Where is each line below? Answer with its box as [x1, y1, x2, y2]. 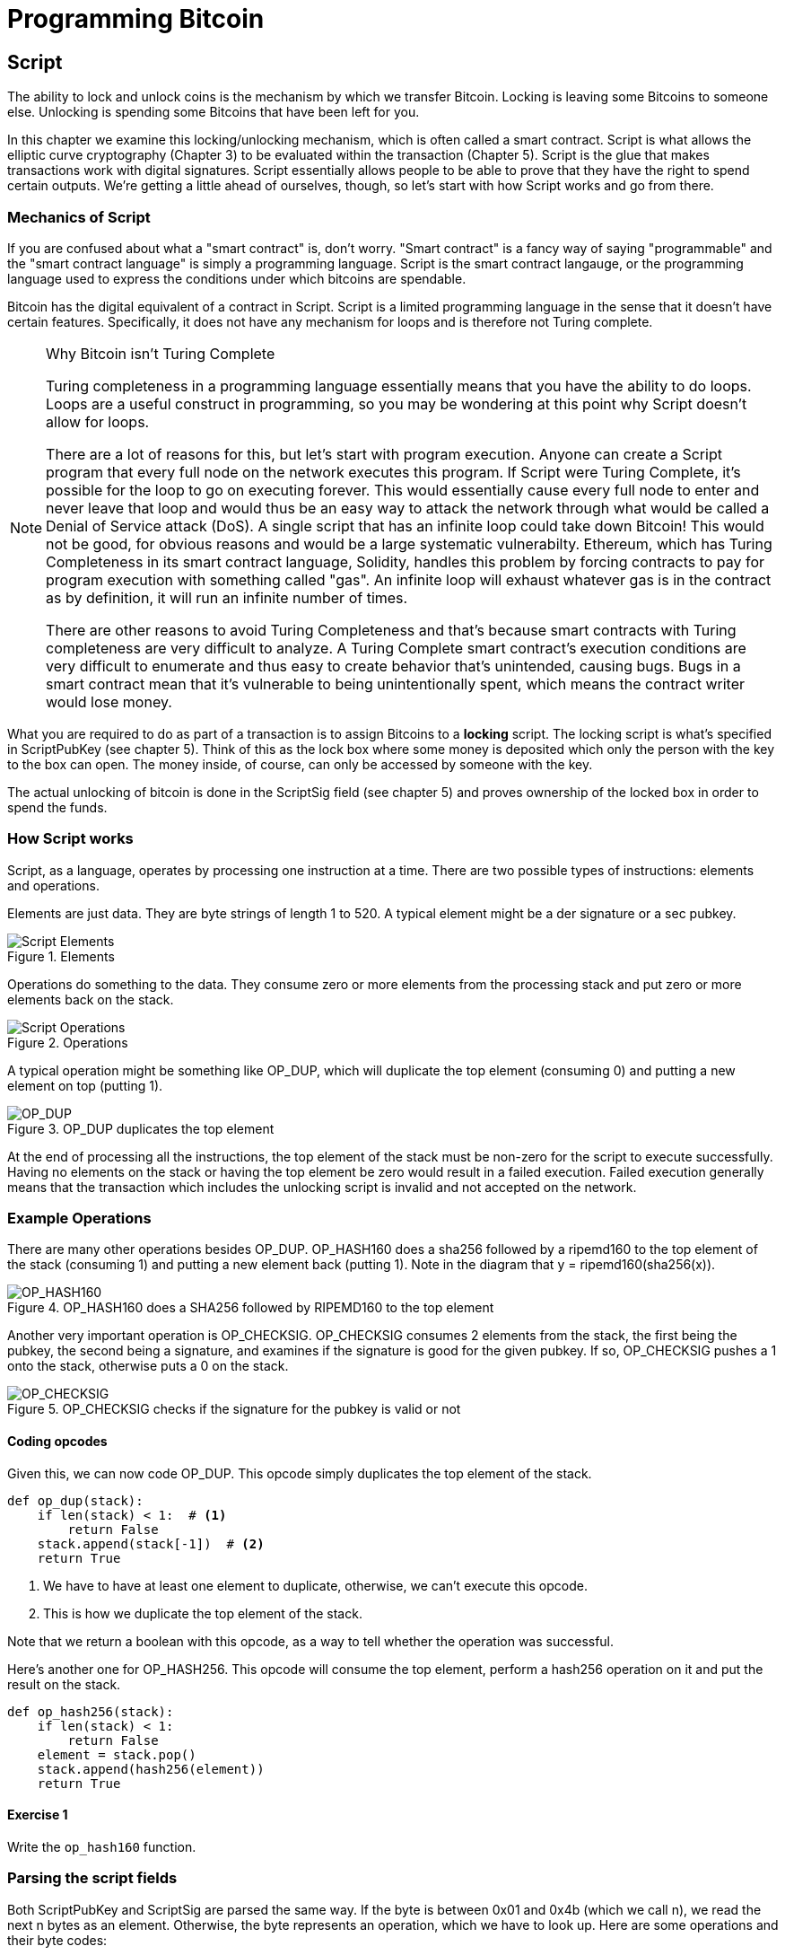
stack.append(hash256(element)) [37, 1761, 265, 1776]
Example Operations [7, 1209, 152, 1228]
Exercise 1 [7, 1807, 68, 1823]
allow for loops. [46, 412, 150, 431]
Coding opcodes [7, 1433, 108, 1450]
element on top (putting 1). [7, 1077, 163, 1093]
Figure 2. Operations [7, 1034, 128, 1050]
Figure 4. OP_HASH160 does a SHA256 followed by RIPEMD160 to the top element [7, 1300, 494, 1316]
